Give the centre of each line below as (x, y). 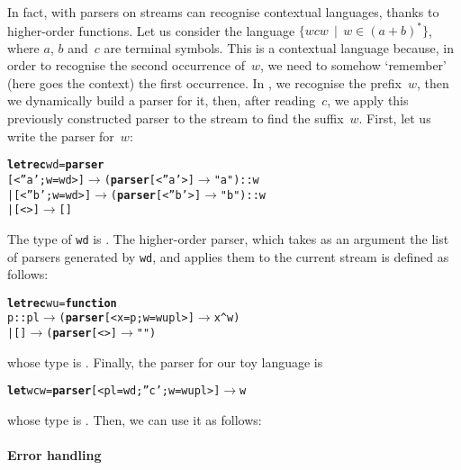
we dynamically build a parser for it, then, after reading (162, 100)
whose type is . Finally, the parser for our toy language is (165, 362)
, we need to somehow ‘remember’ (354, 65)
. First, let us (395, 118)
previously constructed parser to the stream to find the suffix (176, 118)
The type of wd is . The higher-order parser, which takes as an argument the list (228, 238)
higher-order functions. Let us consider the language (151, 30)
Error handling (54, 455)
